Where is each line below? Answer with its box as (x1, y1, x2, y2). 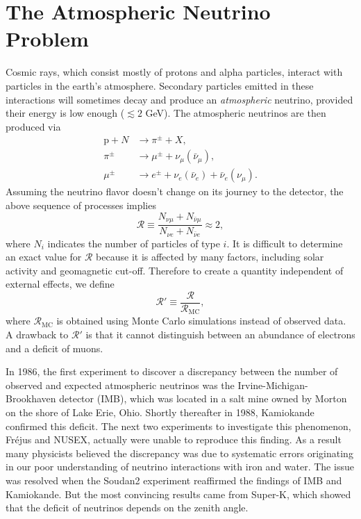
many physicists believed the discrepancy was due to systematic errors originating (6, 445, 353, 460)
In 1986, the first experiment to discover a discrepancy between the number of (6, 364, 338, 379)
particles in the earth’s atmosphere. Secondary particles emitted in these (6, 78, 314, 92)
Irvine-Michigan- (237, 377, 308, 392)
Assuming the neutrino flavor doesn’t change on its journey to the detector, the (6, 184, 344, 199)
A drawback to (6, 327, 69, 342)
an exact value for (6, 249, 82, 264)
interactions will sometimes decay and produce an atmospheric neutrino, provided (6, 92, 353, 106)
